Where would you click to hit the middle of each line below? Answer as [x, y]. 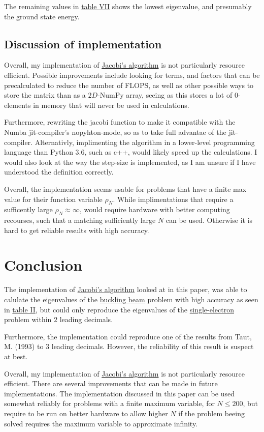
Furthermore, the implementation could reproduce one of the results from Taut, [128, 336]
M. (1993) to [24, 346]
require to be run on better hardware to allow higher [86, 413]
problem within [28, 319]
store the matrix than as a [45, 95]
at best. [16, 356]
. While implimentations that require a [173, 199]
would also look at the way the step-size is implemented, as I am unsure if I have [130, 162]
